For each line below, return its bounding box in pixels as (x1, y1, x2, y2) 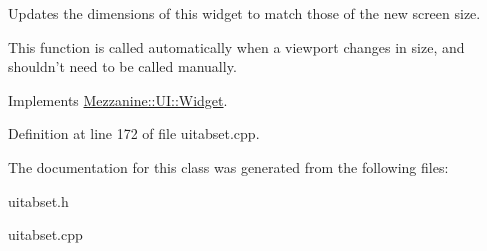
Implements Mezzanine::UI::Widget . (8, 89, 228, 110)
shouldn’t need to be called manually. (8, 56, 237, 77)
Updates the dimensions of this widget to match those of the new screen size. (8, 3, 481, 23)
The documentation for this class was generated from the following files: (8, 156, 449, 177)
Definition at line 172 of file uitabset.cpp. (8, 123, 260, 144)
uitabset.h (8, 190, 69, 211)
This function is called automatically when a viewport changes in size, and (8, 36, 465, 57)
